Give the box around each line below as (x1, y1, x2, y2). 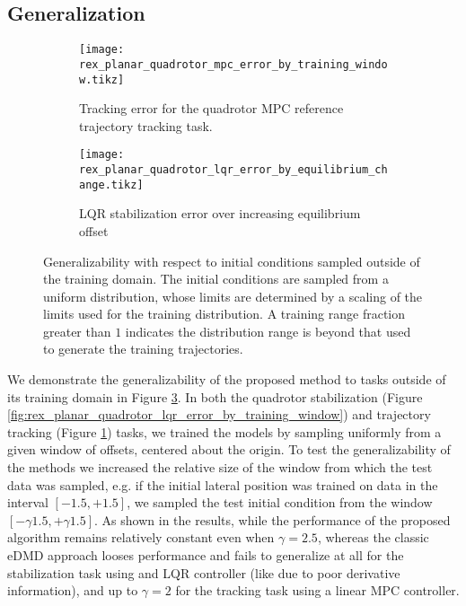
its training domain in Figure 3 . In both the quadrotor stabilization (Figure (7, 387, 423, 406)
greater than (43, 321, 111, 340)
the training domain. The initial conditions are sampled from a (43, 269, 389, 288)
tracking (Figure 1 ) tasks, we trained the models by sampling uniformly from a (7, 422, 442, 441)
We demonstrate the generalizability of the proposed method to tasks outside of (7, 370, 446, 389)
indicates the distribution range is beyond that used (125, 321, 411, 340)
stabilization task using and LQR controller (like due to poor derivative (7, 563, 400, 582)
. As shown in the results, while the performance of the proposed (94, 510, 451, 529)
